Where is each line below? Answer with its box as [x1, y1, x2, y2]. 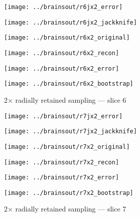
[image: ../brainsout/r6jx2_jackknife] [4, 19, 137, 26]
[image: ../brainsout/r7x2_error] [4, 174, 119, 181]
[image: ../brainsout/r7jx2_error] [4, 112, 123, 120]
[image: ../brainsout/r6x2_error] [4, 65, 119, 72]
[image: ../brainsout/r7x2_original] [4, 143, 130, 150]
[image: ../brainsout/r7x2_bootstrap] [4, 189, 133, 196]
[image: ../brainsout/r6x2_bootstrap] [4, 80, 133, 88]
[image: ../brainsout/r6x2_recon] [4, 49, 119, 57]
